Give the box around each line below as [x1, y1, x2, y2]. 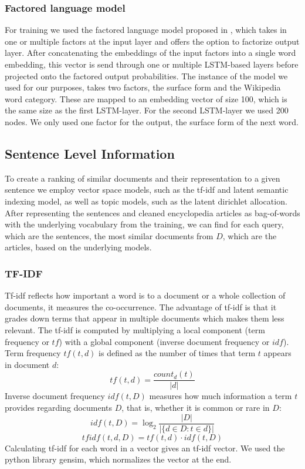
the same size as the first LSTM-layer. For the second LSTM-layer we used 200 [5, 104, 289, 116]
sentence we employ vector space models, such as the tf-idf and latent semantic [5, 183, 289, 196]
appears [263, 347, 292, 359]
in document [5, 358, 50, 370]
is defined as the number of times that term [99, 347, 256, 359]
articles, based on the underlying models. [5, 241, 152, 253]
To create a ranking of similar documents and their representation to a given [5, 172, 280, 184]
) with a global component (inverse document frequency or [59, 335, 270, 347]
